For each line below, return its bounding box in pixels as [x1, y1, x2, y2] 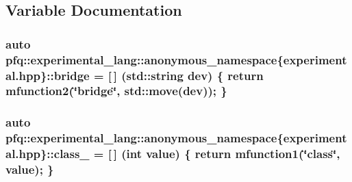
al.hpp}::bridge [5, 66, 90, 83]
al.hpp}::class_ [5, 145, 90, 162]
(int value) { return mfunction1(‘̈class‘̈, [121, 145, 340, 162]
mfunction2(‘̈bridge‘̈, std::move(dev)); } [5, 82, 227, 99]
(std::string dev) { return [121, 66, 264, 83]
